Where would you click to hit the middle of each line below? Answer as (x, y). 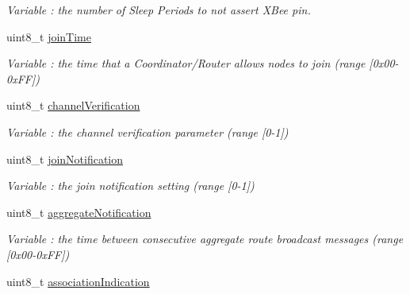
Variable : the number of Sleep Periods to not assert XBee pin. (159, 10)
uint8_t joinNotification (65, 159)
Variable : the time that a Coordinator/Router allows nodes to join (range (186, 63)
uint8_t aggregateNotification (79, 212)
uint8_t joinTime (49, 36)
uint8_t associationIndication (78, 281)
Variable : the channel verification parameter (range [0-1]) (148, 132)
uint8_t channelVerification (73, 105)
